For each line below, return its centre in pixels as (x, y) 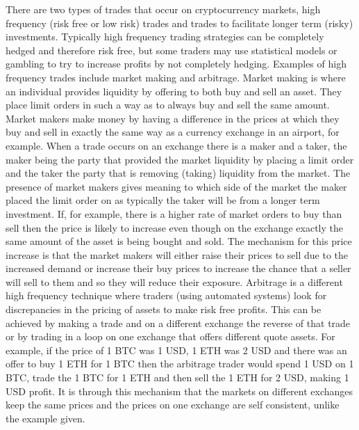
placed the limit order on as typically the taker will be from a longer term (163, 200)
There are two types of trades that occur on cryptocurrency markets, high (163, 9)
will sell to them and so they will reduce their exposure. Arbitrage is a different (174, 281)
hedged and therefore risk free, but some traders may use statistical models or (172, 50)
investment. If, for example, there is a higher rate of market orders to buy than (174, 213)
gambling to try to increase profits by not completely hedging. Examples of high (176, 64)
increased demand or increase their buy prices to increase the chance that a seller (178, 268)
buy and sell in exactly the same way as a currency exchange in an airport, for (173, 132)
